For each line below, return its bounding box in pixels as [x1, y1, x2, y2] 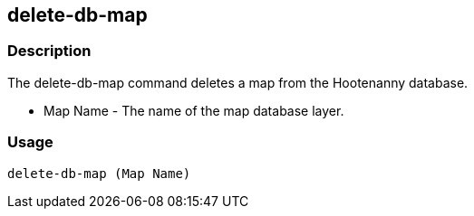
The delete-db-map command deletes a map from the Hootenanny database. [7, 74, 469, 90]
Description [7, 42, 92, 61]
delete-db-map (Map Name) [7, 165, 191, 181]
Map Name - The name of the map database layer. [44, 102, 344, 118]
